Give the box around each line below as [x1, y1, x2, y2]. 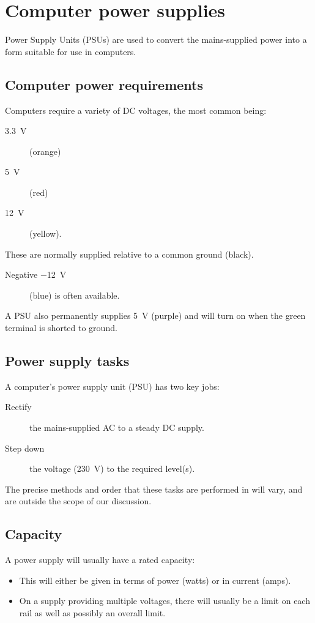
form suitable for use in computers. [5, 45, 136, 58]
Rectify [5, 400, 32, 413]
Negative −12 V [5, 268, 67, 281]
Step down [5, 441, 45, 454]
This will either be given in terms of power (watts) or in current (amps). [19, 573, 291, 586]
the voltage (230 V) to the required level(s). [29, 462, 195, 475]
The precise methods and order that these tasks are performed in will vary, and [5, 482, 303, 495]
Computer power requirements [5, 75, 204, 94]
